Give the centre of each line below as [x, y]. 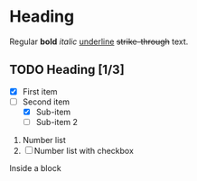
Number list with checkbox [84, 151]
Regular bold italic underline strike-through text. [99, 41]
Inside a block [35, 168]
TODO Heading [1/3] [67, 70]
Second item [46, 102]
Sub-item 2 [57, 122]
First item [40, 91]
